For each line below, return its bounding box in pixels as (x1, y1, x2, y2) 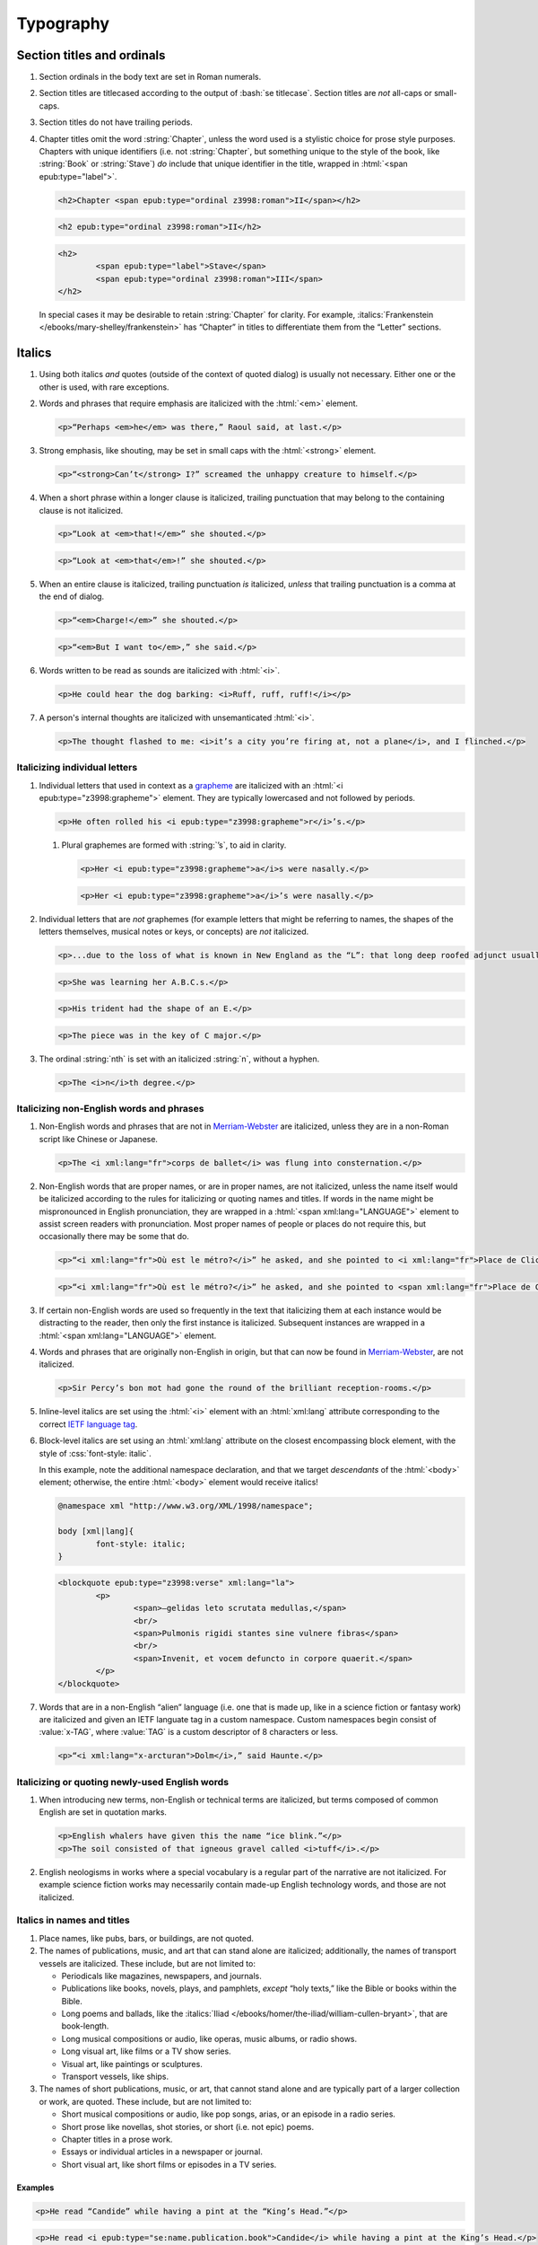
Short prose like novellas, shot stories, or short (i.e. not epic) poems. (61, 2121, 315, 2132)
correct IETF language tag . (39, 1419, 138, 1430)
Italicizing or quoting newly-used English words (16, 1775, 229, 1788)
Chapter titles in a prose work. (61, 2134, 173, 2144)
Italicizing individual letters (16, 762, 138, 774)
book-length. (61, 2020, 109, 2031)
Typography (16, 13, 110, 33)
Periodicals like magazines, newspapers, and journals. (61, 1970, 262, 1981)
